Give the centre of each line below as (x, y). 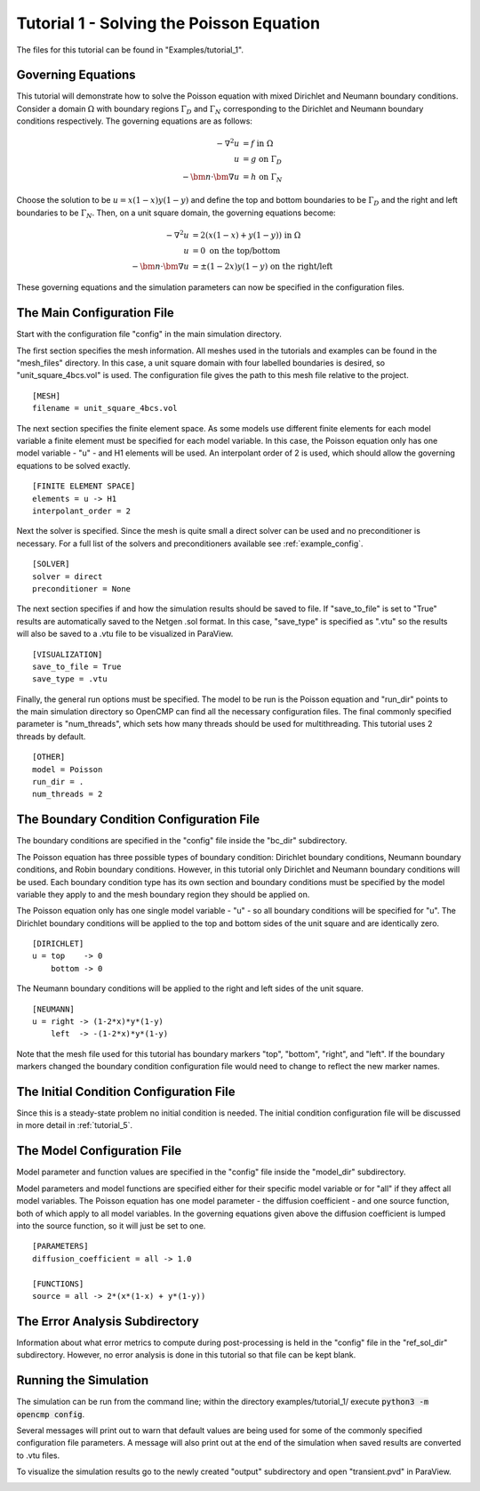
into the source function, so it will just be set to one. (111, 1225)
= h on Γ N (263, 178)
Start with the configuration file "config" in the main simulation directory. (149, 334)
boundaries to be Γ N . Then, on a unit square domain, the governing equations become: (176, 214)
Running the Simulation (83, 1380)
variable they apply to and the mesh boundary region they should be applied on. (163, 894)
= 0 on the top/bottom (236, 250)
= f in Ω (258, 144)
